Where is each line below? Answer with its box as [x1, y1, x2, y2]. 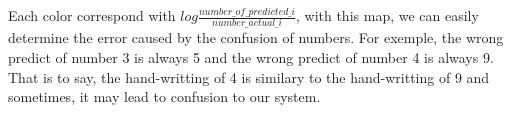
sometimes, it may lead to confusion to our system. [8, 86, 321, 107]
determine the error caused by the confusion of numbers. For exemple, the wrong [8, 27, 504, 48]
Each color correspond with [8, 5, 176, 25]
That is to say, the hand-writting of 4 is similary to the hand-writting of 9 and [8, 66, 490, 87]
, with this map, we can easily [295, 5, 479, 25]
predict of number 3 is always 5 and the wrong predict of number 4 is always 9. [8, 46, 494, 67]
